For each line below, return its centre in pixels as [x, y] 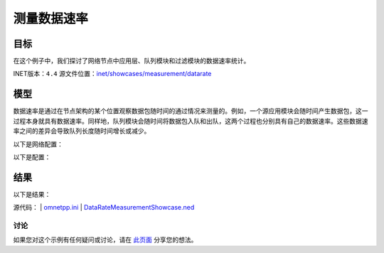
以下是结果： [32, 194]
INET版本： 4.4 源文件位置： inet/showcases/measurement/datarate [112, 74]
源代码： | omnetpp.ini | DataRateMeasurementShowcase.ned [104, 208]
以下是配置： [32, 157]
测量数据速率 [51, 18]
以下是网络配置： [38, 144]
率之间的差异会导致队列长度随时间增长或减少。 [82, 131]
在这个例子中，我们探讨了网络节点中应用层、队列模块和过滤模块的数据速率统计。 [132, 61]
